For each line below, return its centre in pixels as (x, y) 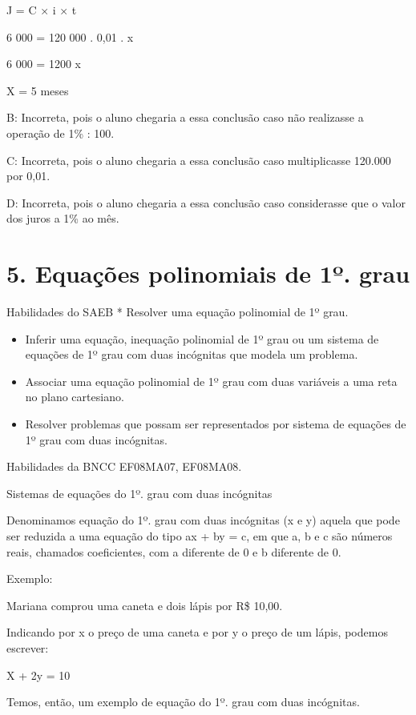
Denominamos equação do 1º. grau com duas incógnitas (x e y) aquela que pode (203, 520)
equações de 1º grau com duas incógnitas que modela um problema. (192, 354)
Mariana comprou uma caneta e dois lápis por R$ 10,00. (145, 605)
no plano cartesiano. (75, 397)
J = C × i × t (42, 10)
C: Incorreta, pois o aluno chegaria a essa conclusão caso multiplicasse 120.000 (199, 160)
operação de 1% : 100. (61, 133)
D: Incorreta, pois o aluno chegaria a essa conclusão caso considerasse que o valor (206, 202)
